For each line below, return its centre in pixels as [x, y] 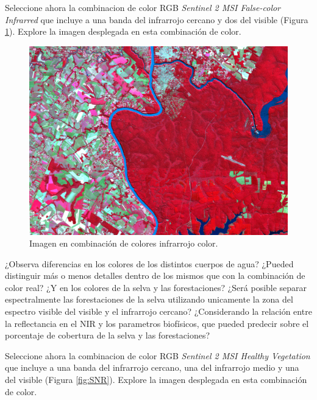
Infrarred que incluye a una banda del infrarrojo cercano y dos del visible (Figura [157, 19]
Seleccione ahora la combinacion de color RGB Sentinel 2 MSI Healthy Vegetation [158, 355]
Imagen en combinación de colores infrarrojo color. [124, 243]
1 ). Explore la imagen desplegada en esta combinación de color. [123, 31]
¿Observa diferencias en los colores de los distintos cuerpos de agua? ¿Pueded [149, 263]
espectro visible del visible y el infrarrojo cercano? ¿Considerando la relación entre [158, 311]
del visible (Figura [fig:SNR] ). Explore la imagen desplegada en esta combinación [156, 380]
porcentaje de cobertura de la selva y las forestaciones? [108, 335]
